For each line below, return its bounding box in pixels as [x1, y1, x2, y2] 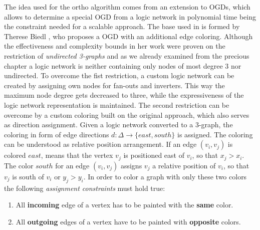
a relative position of [152, 160, 216, 170]
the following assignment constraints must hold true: [4, 182, 165, 193]
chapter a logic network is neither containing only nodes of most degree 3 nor [4, 60, 241, 71]
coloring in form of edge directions [4, 129, 109, 139]
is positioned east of [123, 150, 184, 160]
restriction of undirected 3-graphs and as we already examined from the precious [4, 50, 249, 61]
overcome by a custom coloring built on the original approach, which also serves [4, 109, 249, 120]
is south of [12, 171, 44, 181]
